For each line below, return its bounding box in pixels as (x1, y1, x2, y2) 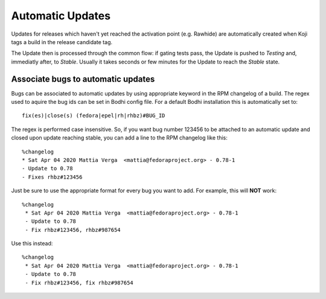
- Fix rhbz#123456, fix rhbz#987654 (25, 279, 134, 286)
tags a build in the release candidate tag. (11, 38, 113, 45)
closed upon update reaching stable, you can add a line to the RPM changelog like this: (11, 134, 228, 141)
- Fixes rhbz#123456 (22, 173, 83, 181)
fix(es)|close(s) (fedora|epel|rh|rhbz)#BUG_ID (22, 112, 165, 119)
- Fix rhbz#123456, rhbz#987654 (25, 227, 121, 233)
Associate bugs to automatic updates (11, 74, 155, 84)
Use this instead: (11, 240, 53, 247)
